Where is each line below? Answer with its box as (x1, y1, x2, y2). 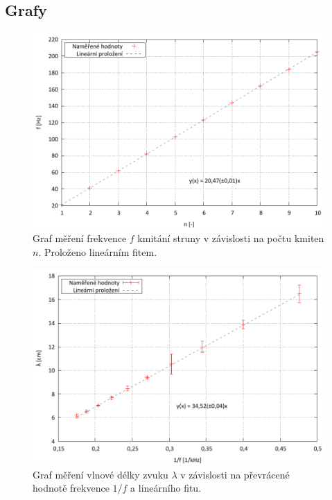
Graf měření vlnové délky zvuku (33, 467, 168, 481)
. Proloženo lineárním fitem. (38, 245, 157, 259)
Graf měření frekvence (33, 231, 127, 245)
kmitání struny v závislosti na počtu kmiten (137, 231, 324, 245)
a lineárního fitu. (130, 481, 202, 495)
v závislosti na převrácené (180, 467, 290, 481)
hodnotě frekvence (33, 481, 110, 495)
